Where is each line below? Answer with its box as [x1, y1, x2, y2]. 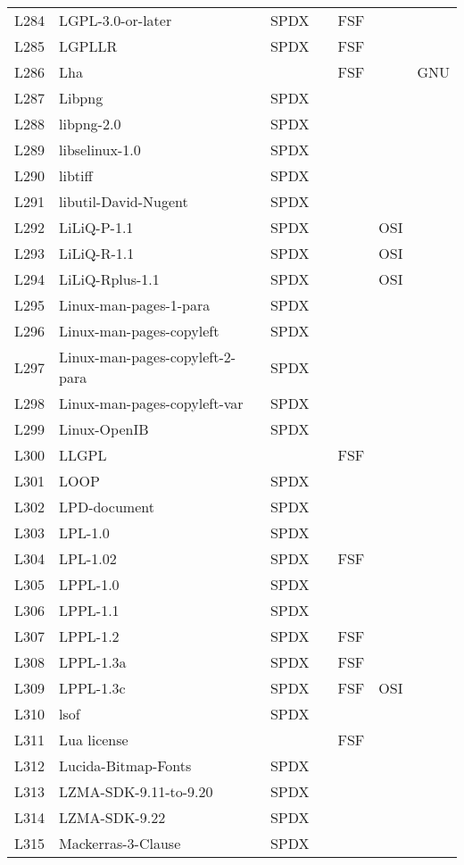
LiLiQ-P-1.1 [59, 217, 134, 237]
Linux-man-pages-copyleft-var [59, 393, 244, 413]
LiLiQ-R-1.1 [59, 243, 135, 263]
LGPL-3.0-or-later [59, 10, 172, 30]
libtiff [59, 165, 93, 186]
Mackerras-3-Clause [59, 833, 181, 853]
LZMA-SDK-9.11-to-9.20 [59, 781, 213, 802]
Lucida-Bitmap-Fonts [59, 755, 192, 776]
